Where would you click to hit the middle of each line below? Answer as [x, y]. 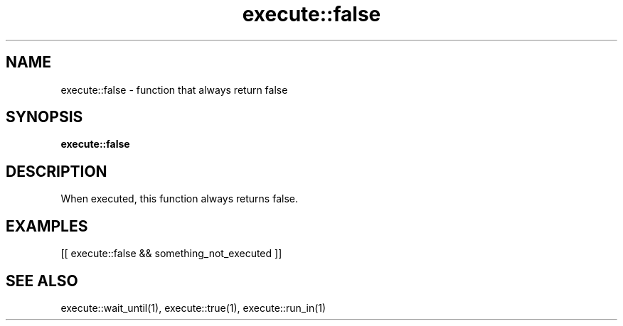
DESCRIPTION [57, 171]
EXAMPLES [47, 226]
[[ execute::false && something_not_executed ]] [171, 254]
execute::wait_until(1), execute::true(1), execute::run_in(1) [193, 308]
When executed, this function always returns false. [179, 199]
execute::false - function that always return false [174, 89]
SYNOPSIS [44, 117]
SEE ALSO [42, 281]
